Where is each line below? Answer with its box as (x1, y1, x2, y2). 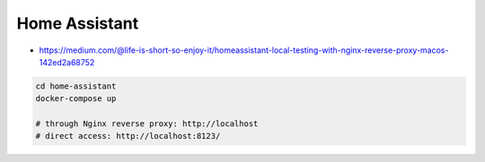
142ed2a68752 (39, 56, 95, 67)
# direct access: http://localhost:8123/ (35, 131, 221, 141)
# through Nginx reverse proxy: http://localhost (35, 119, 259, 129)
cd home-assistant (35, 81, 117, 91)
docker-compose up (35, 94, 117, 104)
